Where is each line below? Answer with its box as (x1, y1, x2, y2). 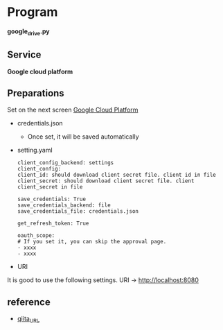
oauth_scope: (17, 232, 55, 239)
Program (7, 4, 58, 20)
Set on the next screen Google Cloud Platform (7, 105, 139, 114)
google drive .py (7, 27, 50, 37)
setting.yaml (17, 146, 53, 155)
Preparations (7, 87, 64, 99)
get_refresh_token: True (17, 220, 89, 227)
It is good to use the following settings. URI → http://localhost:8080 (7, 276, 199, 284)
